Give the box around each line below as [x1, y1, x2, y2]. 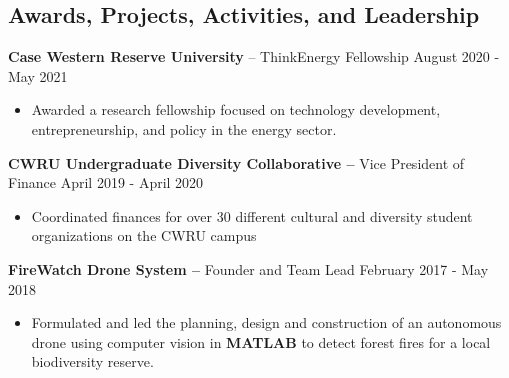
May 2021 [8, 65, 68, 86]
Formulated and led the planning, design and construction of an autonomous [31, 312, 502, 333]
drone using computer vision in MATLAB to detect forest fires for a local [31, 331, 491, 352]
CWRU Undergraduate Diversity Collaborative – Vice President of [8, 152, 465, 173]
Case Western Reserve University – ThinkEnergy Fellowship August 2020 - [8, 46, 500, 67]
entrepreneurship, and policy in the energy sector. [31, 118, 337, 139]
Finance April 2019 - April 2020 [8, 172, 204, 193]
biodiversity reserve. [31, 351, 154, 372]
